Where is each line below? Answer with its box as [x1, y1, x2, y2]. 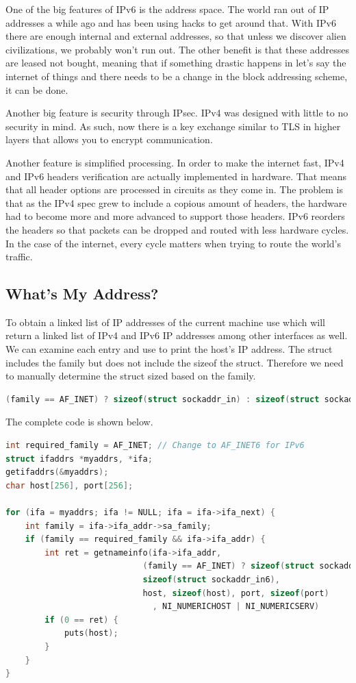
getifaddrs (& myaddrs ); [5, 467, 109, 477]
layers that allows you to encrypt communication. [5, 132, 213, 147]
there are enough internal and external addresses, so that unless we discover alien [5, 29, 346, 43]
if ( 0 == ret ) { [44, 614, 118, 625]
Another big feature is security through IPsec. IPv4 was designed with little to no [5, 105, 348, 120]
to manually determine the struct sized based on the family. [5, 369, 256, 383]
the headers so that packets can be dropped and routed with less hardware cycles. [5, 222, 349, 236]
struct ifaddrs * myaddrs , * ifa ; [5, 454, 153, 464]
